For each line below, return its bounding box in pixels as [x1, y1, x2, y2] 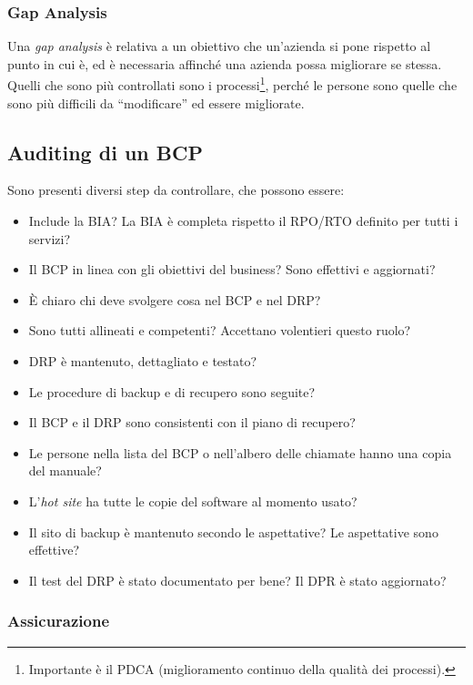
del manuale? [28, 461, 102, 480]
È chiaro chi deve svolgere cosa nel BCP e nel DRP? [28, 290, 321, 309]
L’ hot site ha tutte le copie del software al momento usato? [28, 491, 357, 510]
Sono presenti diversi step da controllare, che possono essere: [7, 180, 345, 199]
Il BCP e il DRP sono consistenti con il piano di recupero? [28, 413, 356, 432]
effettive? [28, 540, 79, 559]
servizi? [28, 229, 71, 248]
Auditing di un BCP [7, 138, 203, 166]
